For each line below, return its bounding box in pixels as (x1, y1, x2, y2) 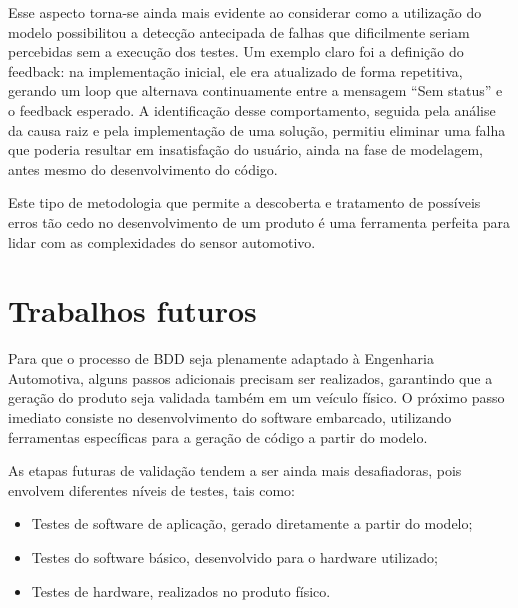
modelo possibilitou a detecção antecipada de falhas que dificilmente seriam (8, 21, 470, 42)
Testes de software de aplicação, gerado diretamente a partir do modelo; (31, 513, 473, 534)
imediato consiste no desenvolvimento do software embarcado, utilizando (8, 407, 452, 428)
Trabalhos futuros (8, 290, 257, 331)
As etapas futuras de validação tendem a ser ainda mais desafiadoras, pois (8, 460, 462, 481)
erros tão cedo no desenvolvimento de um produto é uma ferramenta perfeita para (8, 211, 511, 232)
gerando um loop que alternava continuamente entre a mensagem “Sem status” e (8, 80, 503, 101)
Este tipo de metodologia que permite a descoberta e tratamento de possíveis (8, 192, 481, 213)
